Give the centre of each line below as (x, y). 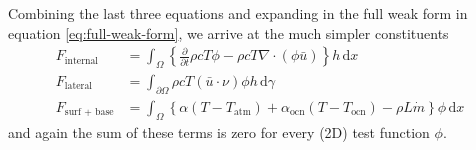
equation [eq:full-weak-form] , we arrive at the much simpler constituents (228, 32)
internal (81, 60)
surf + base (89, 112)
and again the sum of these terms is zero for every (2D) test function (219, 131)
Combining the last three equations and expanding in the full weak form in (238, 13)
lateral (78, 86)
